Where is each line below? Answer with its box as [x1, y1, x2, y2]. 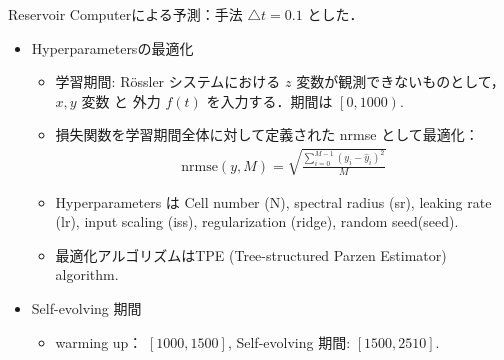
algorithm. [55, 264, 119, 285]
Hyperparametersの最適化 [31, 37, 194, 58]
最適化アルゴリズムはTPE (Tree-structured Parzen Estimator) [55, 244, 447, 265]
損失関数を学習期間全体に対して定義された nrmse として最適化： [55, 124, 479, 145]
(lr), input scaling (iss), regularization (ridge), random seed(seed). [55, 211, 459, 232]
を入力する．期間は [206, 90, 333, 111]
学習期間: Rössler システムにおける [55, 71, 281, 92]
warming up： [55, 331, 143, 352]
